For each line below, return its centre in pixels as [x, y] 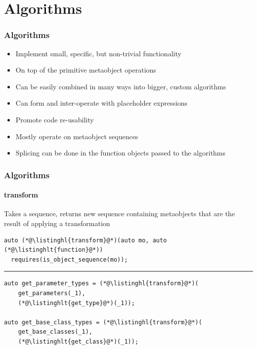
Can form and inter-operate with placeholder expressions [102, 103]
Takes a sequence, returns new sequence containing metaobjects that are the [120, 213]
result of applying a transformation [57, 223]
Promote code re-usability [55, 119]
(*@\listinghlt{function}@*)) [54, 250]
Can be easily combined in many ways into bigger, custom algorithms [121, 86]
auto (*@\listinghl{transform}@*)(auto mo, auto [86, 240]
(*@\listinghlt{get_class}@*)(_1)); [78, 341]
